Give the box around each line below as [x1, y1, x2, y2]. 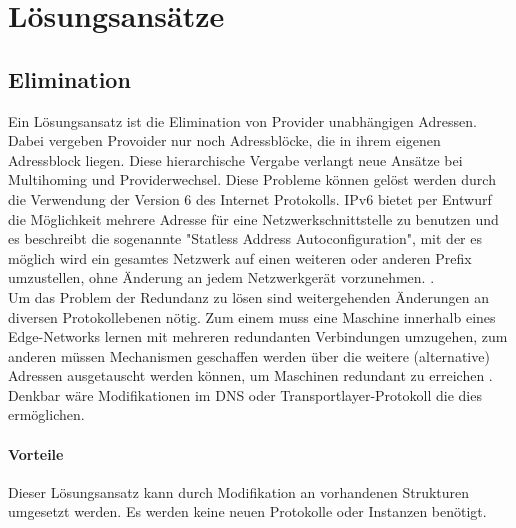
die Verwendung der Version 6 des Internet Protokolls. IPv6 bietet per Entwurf [8, 188, 492, 209]
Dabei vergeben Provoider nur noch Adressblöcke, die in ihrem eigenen [8, 130, 441, 151]
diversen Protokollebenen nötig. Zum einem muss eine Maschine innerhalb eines [8, 306, 496, 327]
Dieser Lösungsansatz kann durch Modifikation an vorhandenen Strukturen [8, 481, 470, 502]
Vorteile [8, 443, 64, 464]
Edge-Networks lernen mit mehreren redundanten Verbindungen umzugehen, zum [8, 326, 508, 347]
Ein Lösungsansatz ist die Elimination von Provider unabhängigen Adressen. [8, 110, 477, 131]
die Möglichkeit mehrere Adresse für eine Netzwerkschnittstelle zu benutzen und [8, 208, 499, 229]
